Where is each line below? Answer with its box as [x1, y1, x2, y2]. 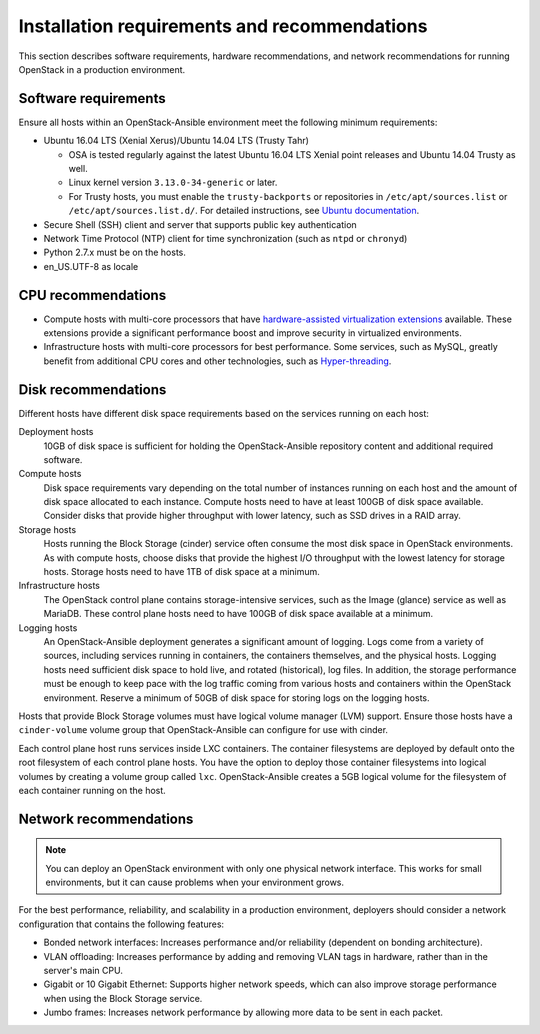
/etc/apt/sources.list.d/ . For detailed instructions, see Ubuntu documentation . [68, 205, 420, 217]
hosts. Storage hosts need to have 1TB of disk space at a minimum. [43, 566, 320, 578]
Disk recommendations [18, 381, 167, 398]
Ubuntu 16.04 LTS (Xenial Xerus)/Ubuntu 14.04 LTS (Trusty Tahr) [43, 135, 310, 147]
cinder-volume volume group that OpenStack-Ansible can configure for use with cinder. [18, 724, 389, 736]
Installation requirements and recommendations [18, 15, 428, 37]
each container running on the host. [18, 784, 167, 796]
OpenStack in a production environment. [18, 63, 186, 75]
